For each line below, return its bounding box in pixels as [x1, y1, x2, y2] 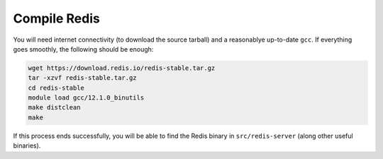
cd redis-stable [28, 83, 85, 92]
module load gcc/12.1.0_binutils [28, 94, 145, 102]
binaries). [13, 141, 41, 150]
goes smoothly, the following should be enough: [13, 45, 154, 53]
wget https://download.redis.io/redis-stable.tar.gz [28, 64, 216, 72]
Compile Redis [13, 11, 101, 26]
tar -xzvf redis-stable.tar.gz [28, 74, 138, 82]
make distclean [28, 103, 81, 112]
